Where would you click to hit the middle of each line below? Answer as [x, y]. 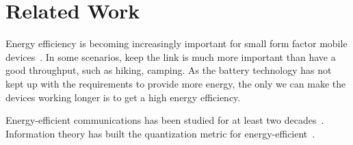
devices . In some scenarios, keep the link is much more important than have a [171, 56]
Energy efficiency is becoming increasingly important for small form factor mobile [176, 43]
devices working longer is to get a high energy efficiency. [123, 97]
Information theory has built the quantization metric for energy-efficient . [160, 133]
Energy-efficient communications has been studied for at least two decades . [165, 120]
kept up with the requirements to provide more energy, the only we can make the [176, 83]
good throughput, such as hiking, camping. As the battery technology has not [169, 70]
